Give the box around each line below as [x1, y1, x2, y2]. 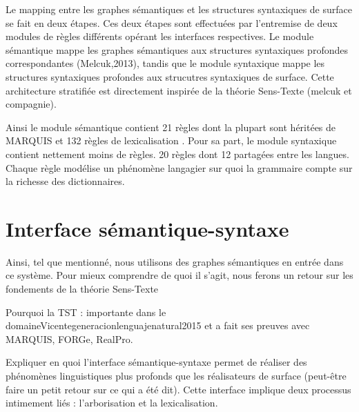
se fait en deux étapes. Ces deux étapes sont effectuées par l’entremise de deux [6, 15, 338, 30]
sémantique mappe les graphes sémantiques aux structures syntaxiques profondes [6, 42, 348, 57]
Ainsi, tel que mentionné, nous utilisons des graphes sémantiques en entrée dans [6, 254, 344, 268]
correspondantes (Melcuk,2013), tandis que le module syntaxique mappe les [6, 56, 325, 70]
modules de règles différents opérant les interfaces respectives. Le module [6, 29, 314, 43]
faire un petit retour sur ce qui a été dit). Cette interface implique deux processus [6, 382, 351, 396]
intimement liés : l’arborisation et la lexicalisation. [6, 395, 218, 410]
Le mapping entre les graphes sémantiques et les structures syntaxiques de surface [6, 2, 352, 16]
